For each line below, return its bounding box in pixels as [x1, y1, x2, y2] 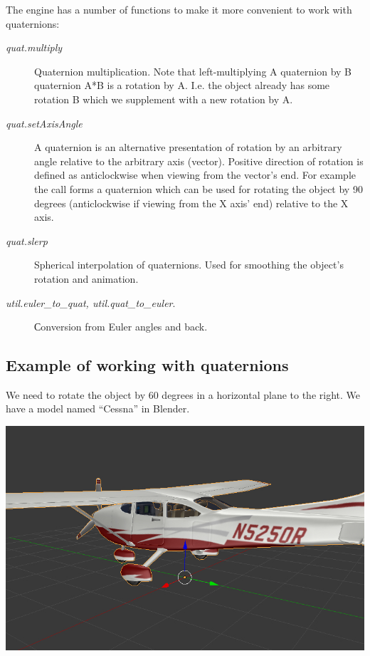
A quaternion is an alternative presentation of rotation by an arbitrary [34, 140, 342, 155]
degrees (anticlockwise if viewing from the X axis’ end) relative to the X [34, 195, 349, 210]
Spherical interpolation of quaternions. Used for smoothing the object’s [34, 257, 344, 272]
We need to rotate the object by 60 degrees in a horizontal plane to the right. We [6, 387, 360, 402]
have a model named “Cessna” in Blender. [6, 401, 190, 416]
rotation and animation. [34, 271, 139, 286]
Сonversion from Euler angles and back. [34, 319, 208, 334]
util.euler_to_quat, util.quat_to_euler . [6, 295, 176, 310]
